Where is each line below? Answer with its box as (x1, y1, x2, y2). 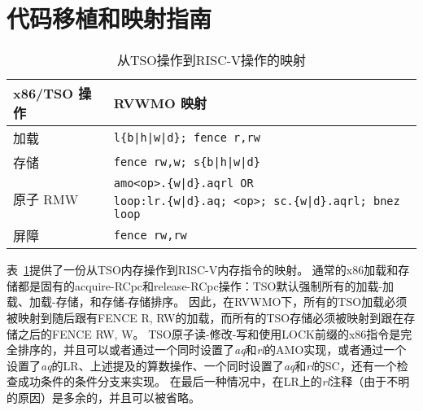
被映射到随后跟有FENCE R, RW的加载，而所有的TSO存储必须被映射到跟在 (7, 308, 404, 326)
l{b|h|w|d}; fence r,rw (113, 131, 260, 145)
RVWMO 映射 (113, 94, 207, 113)
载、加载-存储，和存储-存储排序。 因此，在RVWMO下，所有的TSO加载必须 (7, 293, 408, 310)
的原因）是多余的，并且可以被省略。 (7, 388, 200, 405)
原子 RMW (13, 190, 79, 209)
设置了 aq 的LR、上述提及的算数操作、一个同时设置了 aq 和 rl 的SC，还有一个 (7, 356, 397, 374)
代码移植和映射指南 (7, 2, 212, 35)
